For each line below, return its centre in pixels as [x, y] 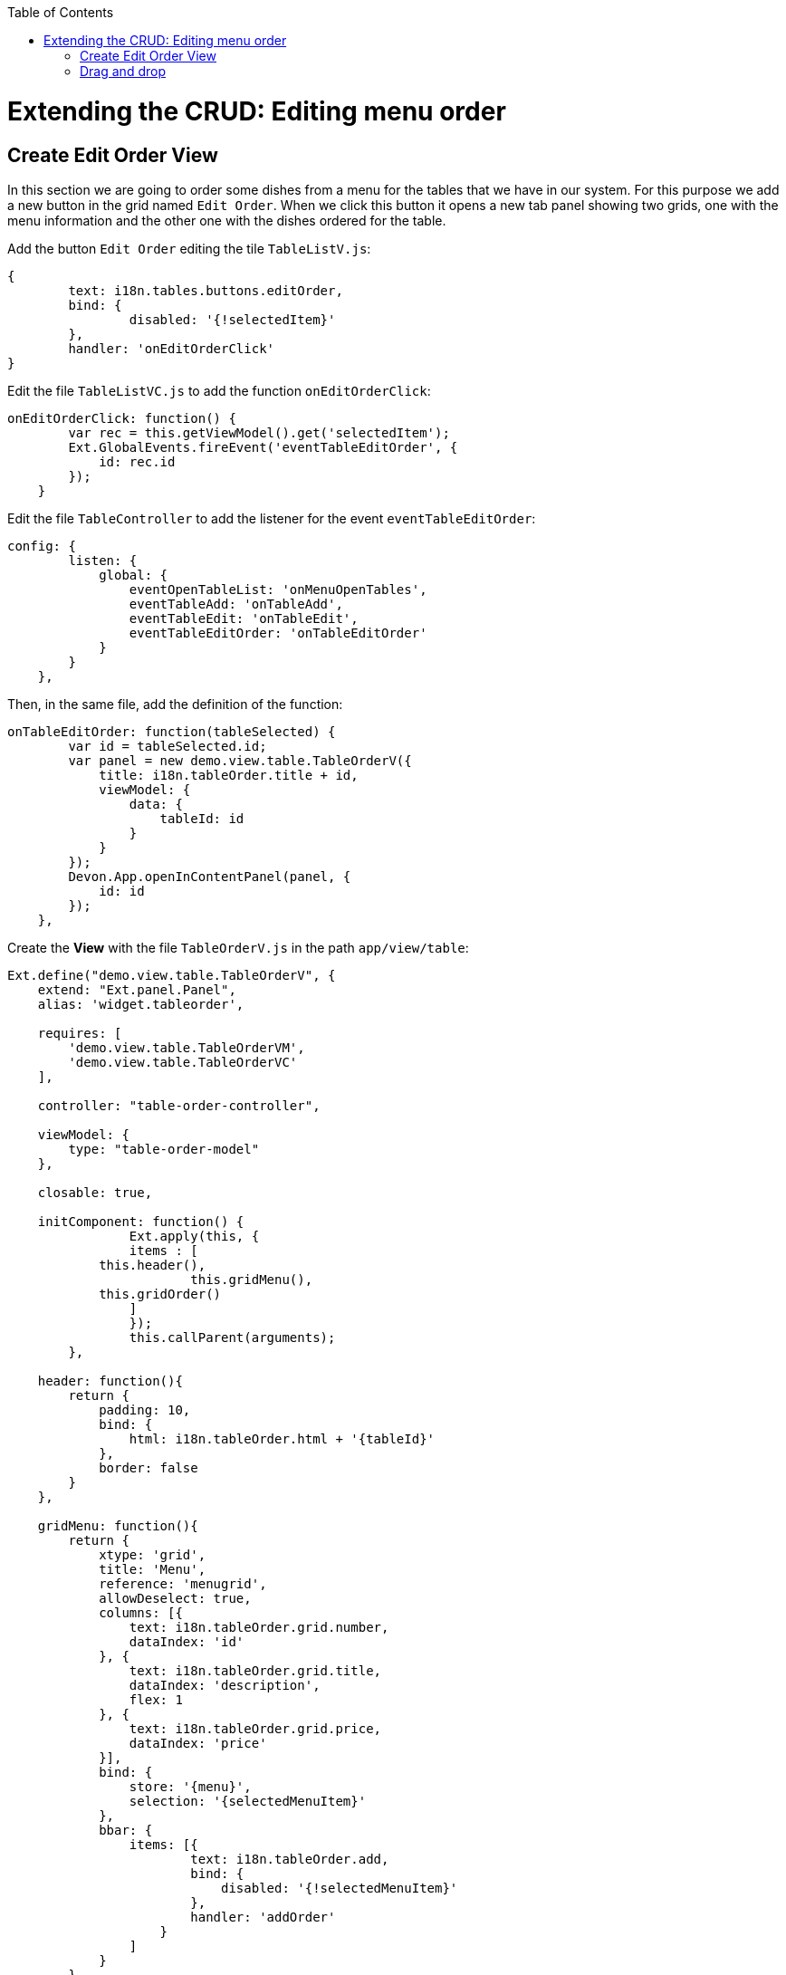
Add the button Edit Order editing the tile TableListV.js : [189, 248]
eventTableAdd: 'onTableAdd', [236, 604]
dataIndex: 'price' [198, 1743]
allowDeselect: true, [175, 1598]
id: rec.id [137, 461]
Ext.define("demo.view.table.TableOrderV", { [172, 975]
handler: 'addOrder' [263, 1917]
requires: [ [80, 1033]
